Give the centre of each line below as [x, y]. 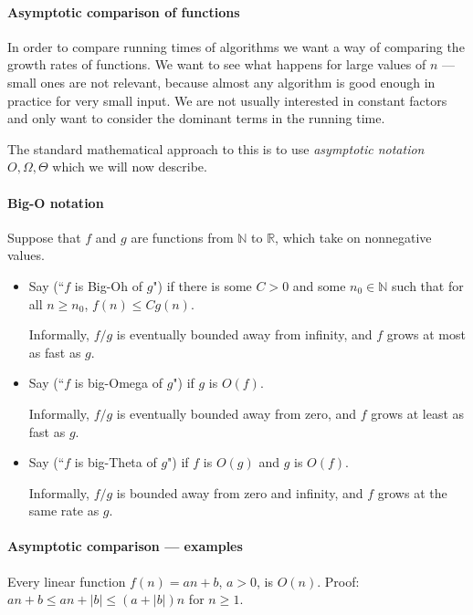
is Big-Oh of [108, 285]
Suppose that [44, 237]
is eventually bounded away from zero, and [236, 413]
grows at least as [418, 413]
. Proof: [338, 581]
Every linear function [67, 581]
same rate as [64, 511]
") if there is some [202, 285]
